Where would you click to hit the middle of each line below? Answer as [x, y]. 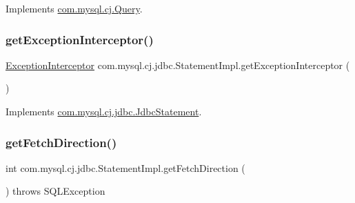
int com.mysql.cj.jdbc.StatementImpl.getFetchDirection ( [125, 167]
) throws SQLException [55, 191]
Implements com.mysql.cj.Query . [74, 8]
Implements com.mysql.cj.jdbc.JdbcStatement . [104, 111]
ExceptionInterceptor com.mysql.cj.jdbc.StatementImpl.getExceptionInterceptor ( [178, 65]
